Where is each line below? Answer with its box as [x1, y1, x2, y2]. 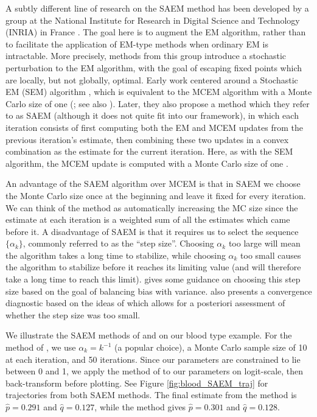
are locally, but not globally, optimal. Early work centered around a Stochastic [5, 73, 298, 86]
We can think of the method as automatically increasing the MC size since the [5, 201, 298, 214]
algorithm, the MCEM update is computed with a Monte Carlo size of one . [5, 156, 288, 169]
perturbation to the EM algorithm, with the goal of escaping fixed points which [5, 61, 302, 74]
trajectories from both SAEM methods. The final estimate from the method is [5, 388, 297, 401]
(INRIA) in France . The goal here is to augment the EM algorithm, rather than [5, 26, 306, 38]
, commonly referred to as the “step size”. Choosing [23, 237, 214, 250]
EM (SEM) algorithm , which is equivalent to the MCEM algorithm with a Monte [5, 85, 312, 98]
